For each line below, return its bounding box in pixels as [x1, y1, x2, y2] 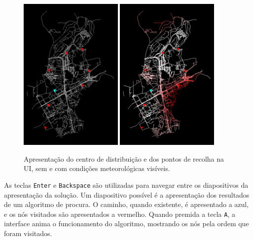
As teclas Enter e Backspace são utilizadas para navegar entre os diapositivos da [4, 179, 249, 190]
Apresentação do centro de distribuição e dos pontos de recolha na [24, 153, 224, 164]
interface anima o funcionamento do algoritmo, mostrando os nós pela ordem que [4, 218, 249, 229]
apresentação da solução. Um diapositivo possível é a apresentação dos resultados [4, 189, 250, 200]
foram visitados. [4, 228, 52, 239]
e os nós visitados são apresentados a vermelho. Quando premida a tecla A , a [4, 208, 236, 219]
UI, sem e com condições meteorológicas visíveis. [24, 163, 170, 173]
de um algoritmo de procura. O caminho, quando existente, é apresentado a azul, [4, 199, 249, 209]
